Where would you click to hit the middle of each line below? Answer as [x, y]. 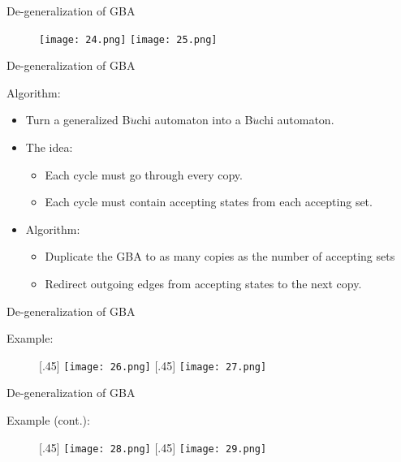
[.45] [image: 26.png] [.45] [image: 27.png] [153, 365]
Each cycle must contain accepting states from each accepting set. [209, 202]
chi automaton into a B [195, 120]
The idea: [49, 147]
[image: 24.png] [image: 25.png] [128, 39]
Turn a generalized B [78, 120]
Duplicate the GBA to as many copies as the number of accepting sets [220, 256]
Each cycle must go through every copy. [144, 174]
